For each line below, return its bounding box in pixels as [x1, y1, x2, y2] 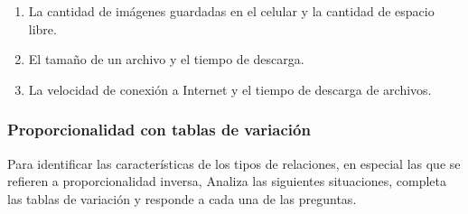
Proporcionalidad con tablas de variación [7, 118, 311, 141]
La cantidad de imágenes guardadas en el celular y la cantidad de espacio [28, 2, 435, 20]
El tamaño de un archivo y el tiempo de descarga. [28, 50, 304, 69]
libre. [28, 19, 57, 38]
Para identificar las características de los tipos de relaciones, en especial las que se [7, 154, 461, 172]
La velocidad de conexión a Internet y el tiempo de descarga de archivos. [28, 79, 432, 98]
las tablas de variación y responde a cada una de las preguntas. [7, 189, 357, 208]
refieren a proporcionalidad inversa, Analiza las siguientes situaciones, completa [7, 172, 446, 191]
